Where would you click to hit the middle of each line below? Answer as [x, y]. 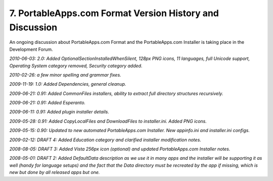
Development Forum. [31, 49]
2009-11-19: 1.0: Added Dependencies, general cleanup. [68, 84]
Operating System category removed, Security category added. [76, 66]
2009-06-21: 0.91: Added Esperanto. [48, 103]
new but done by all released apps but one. [55, 172]
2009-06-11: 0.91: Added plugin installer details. [59, 112]
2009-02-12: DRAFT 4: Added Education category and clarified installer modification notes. [105, 140]
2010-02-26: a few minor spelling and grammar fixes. [65, 75]
